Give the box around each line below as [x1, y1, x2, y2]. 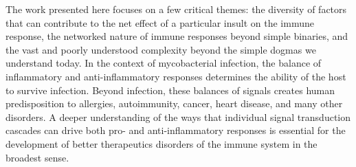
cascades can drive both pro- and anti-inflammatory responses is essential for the [5, 123, 346, 137]
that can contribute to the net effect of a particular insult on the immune [5, 15, 314, 30]
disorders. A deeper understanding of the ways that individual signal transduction [5, 109, 351, 124]
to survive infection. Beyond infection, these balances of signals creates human [5, 82, 335, 97]
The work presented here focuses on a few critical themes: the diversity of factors [5, 2, 347, 16]
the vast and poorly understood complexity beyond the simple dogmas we [5, 42, 316, 56]
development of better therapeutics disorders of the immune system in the [5, 136, 318, 151]
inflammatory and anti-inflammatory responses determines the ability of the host [5, 69, 346, 83]
